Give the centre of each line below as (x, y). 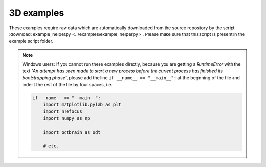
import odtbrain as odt (72, 132)
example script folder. (31, 41)
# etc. (51, 146)
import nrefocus (63, 112)
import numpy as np (67, 118)
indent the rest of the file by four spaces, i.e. (67, 85)
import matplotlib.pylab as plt (82, 104)
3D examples (36, 13)
